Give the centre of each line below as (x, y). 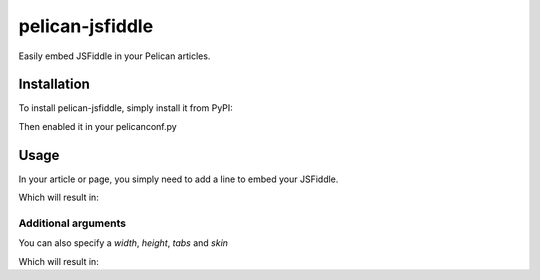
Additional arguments (72, 223)
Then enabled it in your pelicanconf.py (97, 126)
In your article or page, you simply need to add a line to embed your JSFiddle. (178, 179)
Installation (54, 84)
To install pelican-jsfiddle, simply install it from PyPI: (126, 108)
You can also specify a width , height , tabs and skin (123, 243)
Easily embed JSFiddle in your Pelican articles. (114, 56)
